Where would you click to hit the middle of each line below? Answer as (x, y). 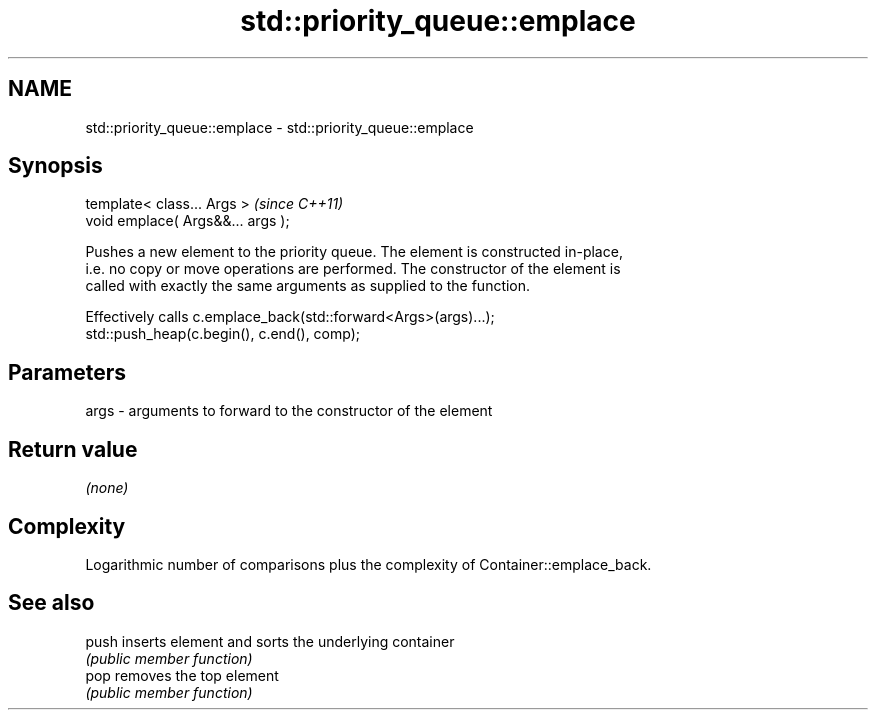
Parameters (67, 372)
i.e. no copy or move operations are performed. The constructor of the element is (353, 269)
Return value (73, 449)
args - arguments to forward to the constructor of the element (289, 411)
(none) (107, 488)
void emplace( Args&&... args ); (187, 221)
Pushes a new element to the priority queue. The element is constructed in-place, (354, 252)
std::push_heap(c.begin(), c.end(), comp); (223, 334)
